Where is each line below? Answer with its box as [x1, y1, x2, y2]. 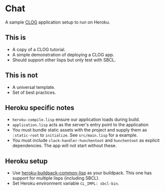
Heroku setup [5, 157, 48, 165]
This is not [5, 71, 38, 80]
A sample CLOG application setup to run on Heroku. [5, 19, 110, 25]
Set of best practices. [12, 89, 56, 95]
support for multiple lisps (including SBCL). [12, 175, 100, 181]
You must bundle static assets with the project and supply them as [12, 127, 147, 133]
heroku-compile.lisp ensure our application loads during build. [12, 116, 140, 123]
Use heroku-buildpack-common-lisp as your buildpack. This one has [12, 170, 152, 176]
